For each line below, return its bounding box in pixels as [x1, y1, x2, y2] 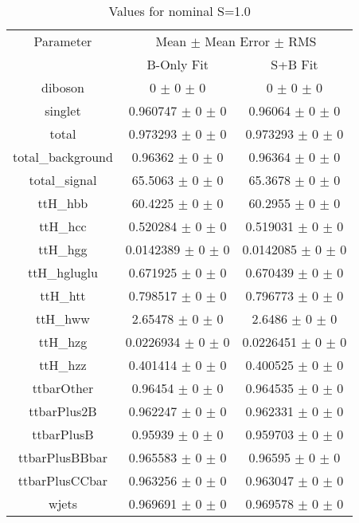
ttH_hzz [39, 356, 87, 374]
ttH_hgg [38, 240, 88, 258]
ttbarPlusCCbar [18, 471, 108, 490]
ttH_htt [40, 286, 86, 305]
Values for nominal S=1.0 [108, 2, 251, 20]
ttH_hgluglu [27, 263, 98, 281]
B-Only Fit [146, 55, 209, 73]
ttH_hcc [39, 217, 87, 235]
